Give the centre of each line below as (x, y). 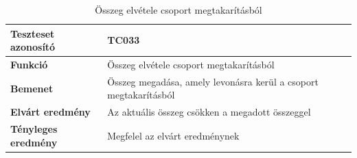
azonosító (33, 47)
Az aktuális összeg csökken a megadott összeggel (209, 112)
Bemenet (32, 88)
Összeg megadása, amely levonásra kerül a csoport (213, 81)
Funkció (29, 65)
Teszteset (33, 33)
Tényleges (34, 129)
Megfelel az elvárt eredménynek (173, 135)
